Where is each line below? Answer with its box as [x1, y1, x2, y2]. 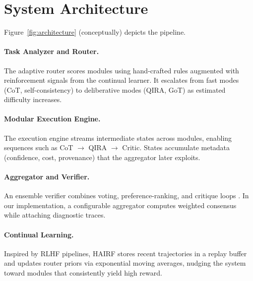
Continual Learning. [4, 229, 74, 239]
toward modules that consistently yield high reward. [4, 268, 162, 278]
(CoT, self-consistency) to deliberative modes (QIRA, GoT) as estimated [4, 84, 226, 95]
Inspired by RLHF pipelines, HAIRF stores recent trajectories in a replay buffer [4, 248, 247, 258]
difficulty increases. [4, 94, 62, 105]
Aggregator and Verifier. [4, 171, 90, 182]
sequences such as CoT [4, 142, 73, 153]
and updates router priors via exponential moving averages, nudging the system [4, 258, 246, 268]
